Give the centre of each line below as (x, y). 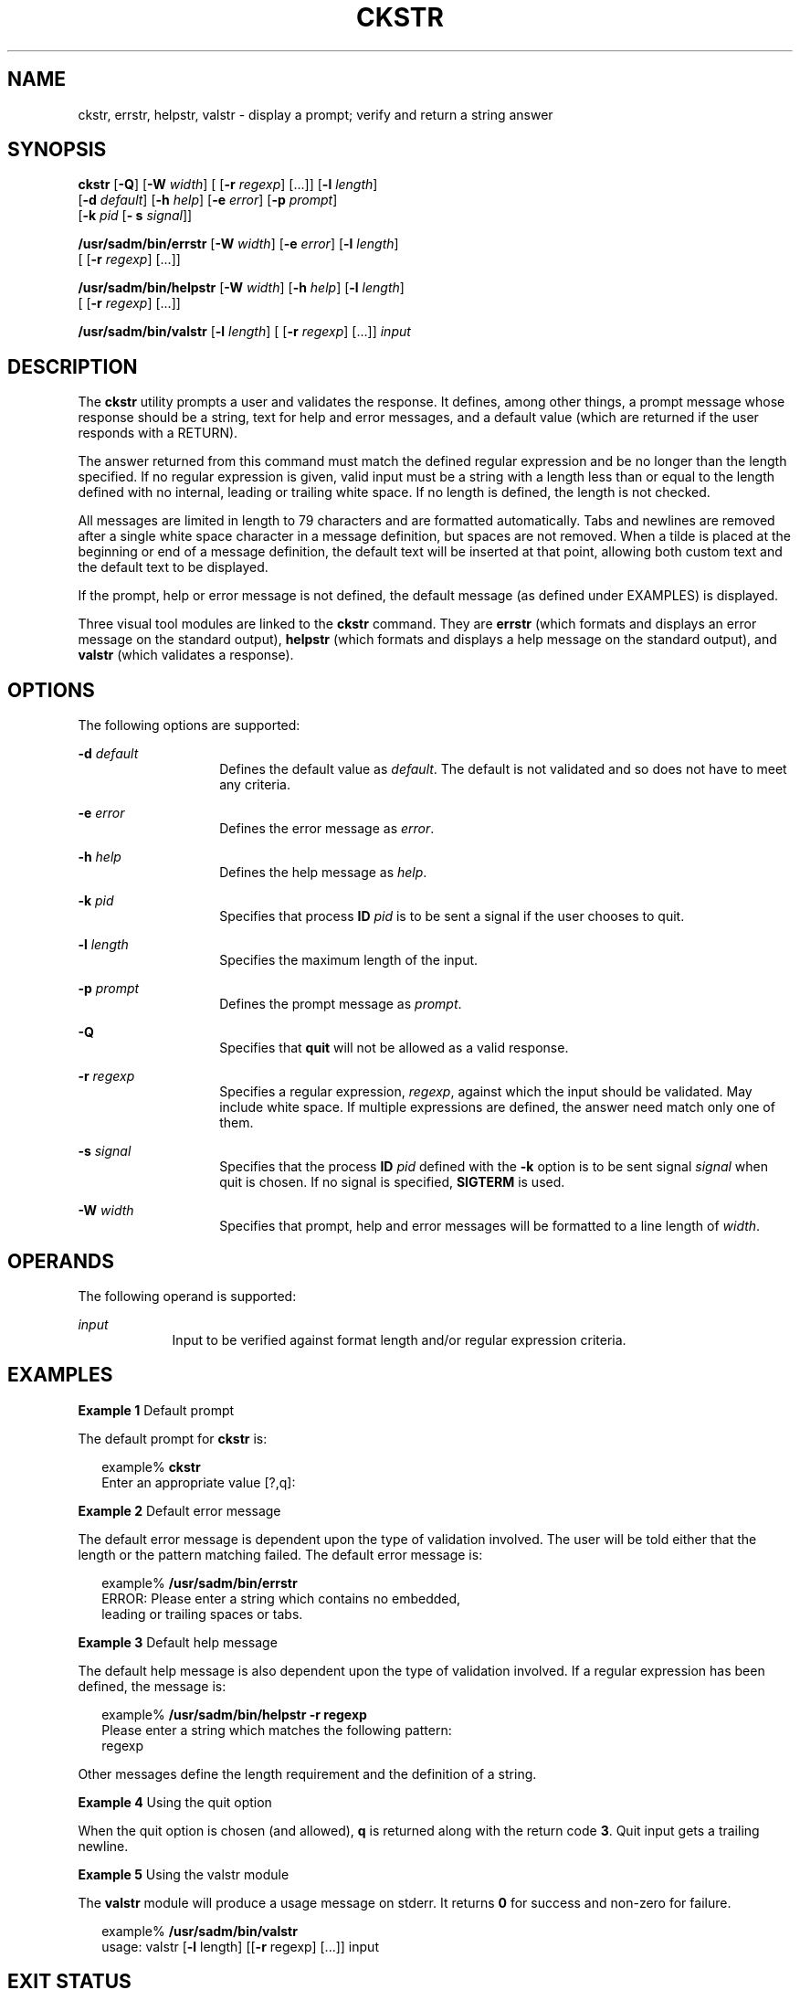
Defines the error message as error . (327, 829)
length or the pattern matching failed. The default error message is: (280, 1554)
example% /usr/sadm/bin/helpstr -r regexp (234, 1714)
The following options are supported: (189, 725)
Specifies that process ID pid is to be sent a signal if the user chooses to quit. (452, 916)
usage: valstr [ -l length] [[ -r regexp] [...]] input (240, 1946)
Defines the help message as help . (323, 873)
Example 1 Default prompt (156, 1410)
